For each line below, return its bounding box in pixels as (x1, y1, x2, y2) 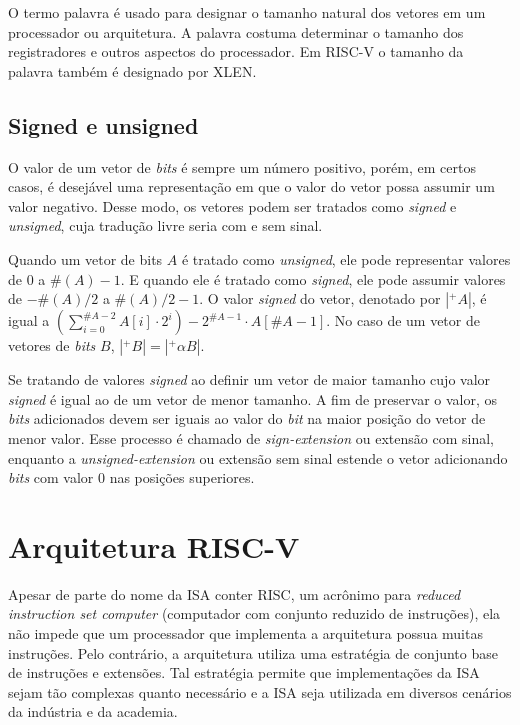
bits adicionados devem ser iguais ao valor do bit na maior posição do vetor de (8, 408, 486, 429)
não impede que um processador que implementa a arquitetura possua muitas (8, 623, 483, 644)
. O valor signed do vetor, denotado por (199, 288, 441, 309)
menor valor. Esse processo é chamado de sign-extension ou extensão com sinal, (8, 427, 494, 448)
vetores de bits (8, 335, 96, 356)
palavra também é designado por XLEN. (8, 60, 257, 81)
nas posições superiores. (109, 467, 255, 488)
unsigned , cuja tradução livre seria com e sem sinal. (8, 215, 323, 236)
